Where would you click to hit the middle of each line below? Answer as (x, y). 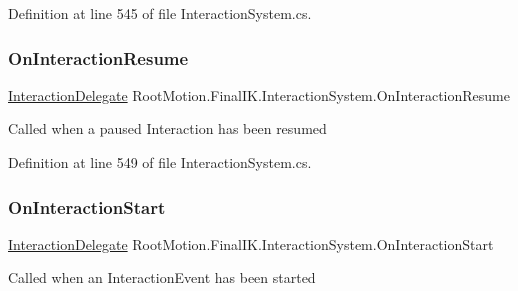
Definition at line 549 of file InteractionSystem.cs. (160, 162)
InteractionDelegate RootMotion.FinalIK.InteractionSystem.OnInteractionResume (259, 94)
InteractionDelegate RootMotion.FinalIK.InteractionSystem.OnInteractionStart (251, 243)
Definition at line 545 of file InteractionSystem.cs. (160, 13)
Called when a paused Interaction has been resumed (167, 128)
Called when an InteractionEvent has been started (162, 277)
